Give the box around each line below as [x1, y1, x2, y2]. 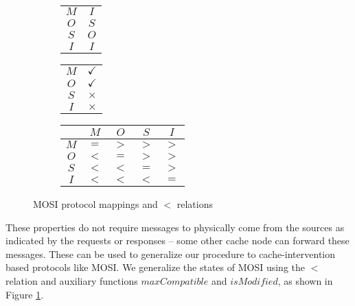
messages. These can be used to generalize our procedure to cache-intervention [5, 246, 336, 261]
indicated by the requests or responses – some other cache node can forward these [5, 233, 350, 248]
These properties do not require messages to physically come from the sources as [5, 220, 345, 234]
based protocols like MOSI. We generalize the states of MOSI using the [5, 260, 306, 274]
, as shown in [277, 273, 333, 287]
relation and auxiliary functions [5, 273, 138, 287]
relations [176, 197, 213, 211]
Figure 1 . [5, 287, 44, 301]
